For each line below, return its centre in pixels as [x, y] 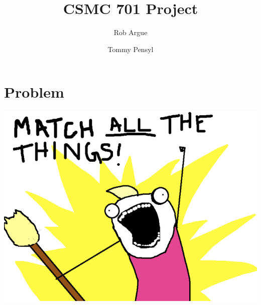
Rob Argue [130, 32]
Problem [34, 92]
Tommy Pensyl [130, 49]
